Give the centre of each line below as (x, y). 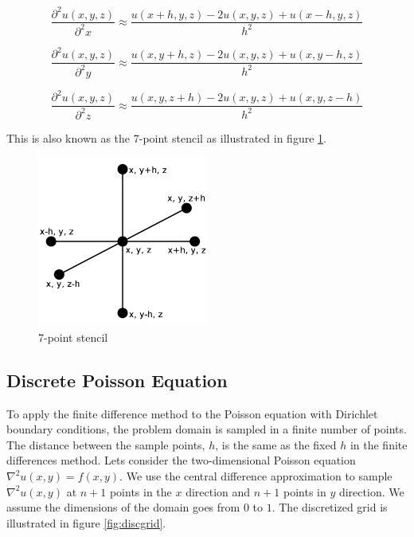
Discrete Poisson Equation (117, 380)
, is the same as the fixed (276, 444)
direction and (218, 491)
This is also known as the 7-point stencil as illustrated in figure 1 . (166, 137)
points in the (141, 491)
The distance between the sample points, (106, 444)
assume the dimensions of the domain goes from (123, 507)
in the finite (379, 444)
